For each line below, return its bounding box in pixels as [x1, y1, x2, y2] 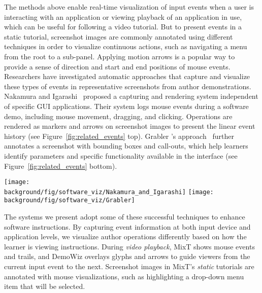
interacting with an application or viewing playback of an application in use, [4, 11, 242, 22]
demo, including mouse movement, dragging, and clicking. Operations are [4, 111, 233, 121]
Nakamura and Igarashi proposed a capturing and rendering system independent [4, 91, 258, 101]
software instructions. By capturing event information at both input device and [4, 221, 251, 232]
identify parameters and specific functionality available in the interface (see [4, 150, 238, 161]
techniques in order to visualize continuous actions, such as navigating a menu [4, 41, 247, 52]
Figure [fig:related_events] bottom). [4, 160, 117, 171]
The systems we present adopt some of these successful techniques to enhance [4, 211, 245, 222]
